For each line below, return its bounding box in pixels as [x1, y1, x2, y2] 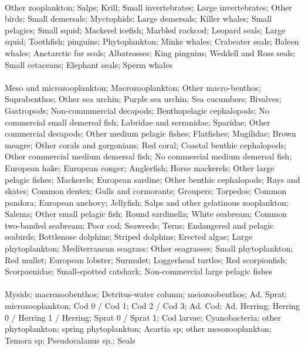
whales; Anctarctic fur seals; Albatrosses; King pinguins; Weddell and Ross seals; [5, 46, 296, 59]
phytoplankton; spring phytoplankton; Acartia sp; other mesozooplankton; [5, 322, 272, 335]
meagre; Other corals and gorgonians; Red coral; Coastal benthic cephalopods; [5, 138, 286, 151]
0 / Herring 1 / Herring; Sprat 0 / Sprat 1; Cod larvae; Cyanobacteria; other [5, 311, 281, 323]
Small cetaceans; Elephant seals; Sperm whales [5, 58, 172, 70]
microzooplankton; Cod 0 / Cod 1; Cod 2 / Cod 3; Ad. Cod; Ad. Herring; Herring [5, 300, 300, 312]
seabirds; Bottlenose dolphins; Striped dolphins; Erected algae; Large [5, 230, 252, 243]
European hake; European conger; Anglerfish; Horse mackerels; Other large [5, 161, 274, 174]
